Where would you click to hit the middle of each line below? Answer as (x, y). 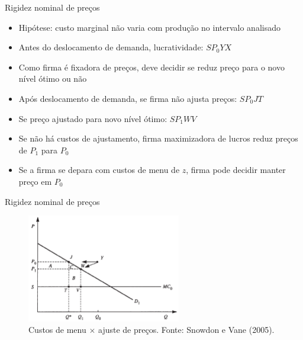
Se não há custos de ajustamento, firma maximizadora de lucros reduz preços (158, 138)
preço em (35, 181)
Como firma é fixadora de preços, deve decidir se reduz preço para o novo (151, 67)
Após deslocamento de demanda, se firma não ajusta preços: (128, 98)
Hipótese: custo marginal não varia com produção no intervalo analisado (149, 27)
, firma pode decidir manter (236, 170)
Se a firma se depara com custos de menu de (99, 170)
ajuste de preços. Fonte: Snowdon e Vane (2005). (186, 330)
